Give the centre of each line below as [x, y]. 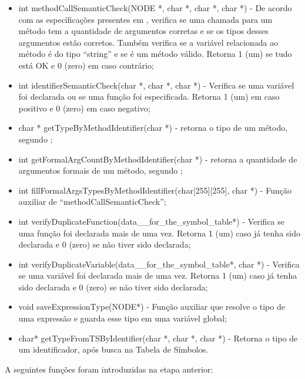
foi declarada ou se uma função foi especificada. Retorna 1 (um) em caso [149, 97]
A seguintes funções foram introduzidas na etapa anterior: [109, 369]
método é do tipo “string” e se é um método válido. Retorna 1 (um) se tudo [155, 54]
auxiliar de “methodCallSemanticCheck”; [92, 202]
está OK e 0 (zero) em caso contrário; [86, 65]
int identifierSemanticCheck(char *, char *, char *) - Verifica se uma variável [156, 85]
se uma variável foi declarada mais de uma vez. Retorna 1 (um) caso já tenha [158, 275]
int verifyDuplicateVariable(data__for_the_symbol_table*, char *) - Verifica [159, 264]
